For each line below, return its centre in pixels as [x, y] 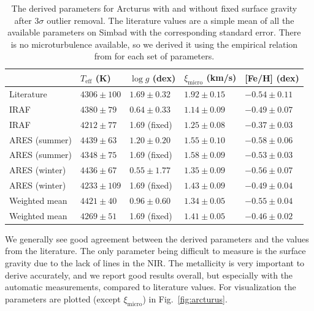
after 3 [27, 20]
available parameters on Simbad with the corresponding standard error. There [154, 32]
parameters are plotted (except [63, 298]
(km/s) [221, 77]
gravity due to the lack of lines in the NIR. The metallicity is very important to [155, 263]
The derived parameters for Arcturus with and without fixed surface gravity [154, 8]
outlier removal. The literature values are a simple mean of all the [170, 20]
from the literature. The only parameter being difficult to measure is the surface [155, 251]
